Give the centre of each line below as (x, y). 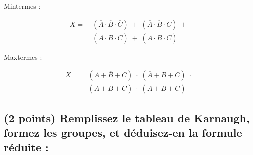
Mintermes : (22, 6)
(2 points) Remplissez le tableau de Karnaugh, (127, 117)
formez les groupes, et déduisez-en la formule (123, 132)
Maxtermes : (23, 57)
